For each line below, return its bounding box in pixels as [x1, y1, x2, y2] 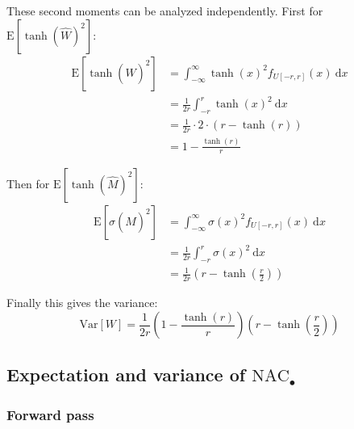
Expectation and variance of [6, 362, 246, 387]
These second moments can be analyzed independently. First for [6, 2, 323, 19]
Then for [6, 175, 50, 191]
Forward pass [6, 404, 94, 424]
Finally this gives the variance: [6, 294, 158, 311]
